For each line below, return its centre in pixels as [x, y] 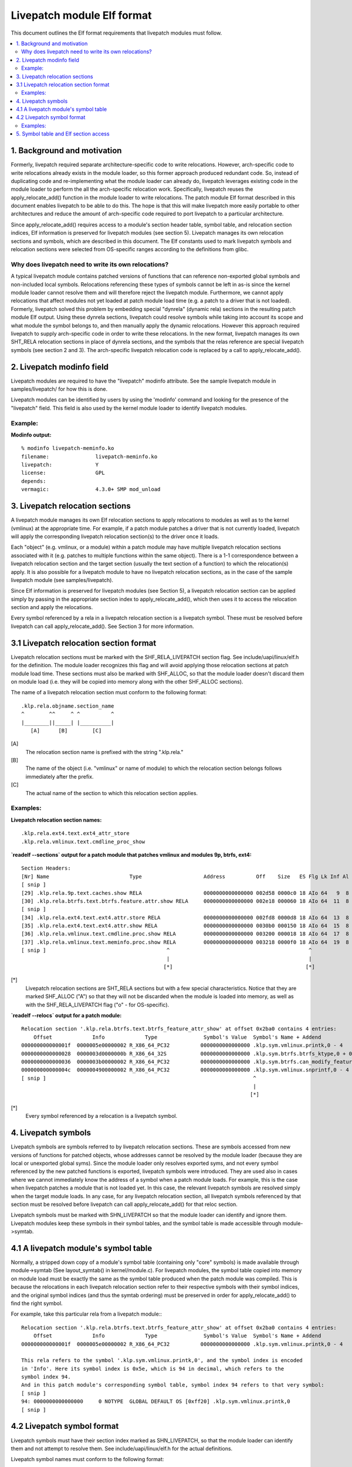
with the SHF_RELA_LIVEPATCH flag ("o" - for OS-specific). [97, 1005]
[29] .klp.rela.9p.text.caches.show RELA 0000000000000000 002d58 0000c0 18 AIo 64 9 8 [185, 893]
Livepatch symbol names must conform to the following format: [87, 1459]
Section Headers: [46, 868]
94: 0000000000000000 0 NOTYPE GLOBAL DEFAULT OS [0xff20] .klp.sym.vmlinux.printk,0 [156, 1402]
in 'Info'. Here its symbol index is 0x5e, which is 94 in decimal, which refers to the [153, 1368]
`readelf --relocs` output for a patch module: [66, 1015]
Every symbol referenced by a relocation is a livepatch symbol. [101, 1116]
